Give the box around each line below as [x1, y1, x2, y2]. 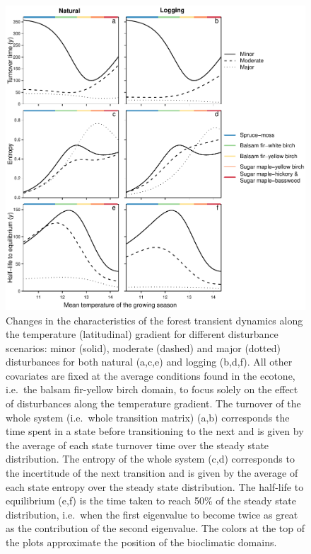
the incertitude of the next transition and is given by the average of [6, 465, 298, 480]
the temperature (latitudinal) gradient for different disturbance [6, 327, 278, 341]
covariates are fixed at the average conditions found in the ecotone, [6, 368, 295, 383]
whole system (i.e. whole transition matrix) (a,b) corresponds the [6, 409, 290, 424]
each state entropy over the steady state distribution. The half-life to [6, 479, 304, 494]
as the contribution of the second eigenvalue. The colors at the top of [6, 521, 305, 536]
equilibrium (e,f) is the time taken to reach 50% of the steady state [6, 493, 296, 508]
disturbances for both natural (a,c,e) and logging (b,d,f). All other [6, 354, 293, 369]
